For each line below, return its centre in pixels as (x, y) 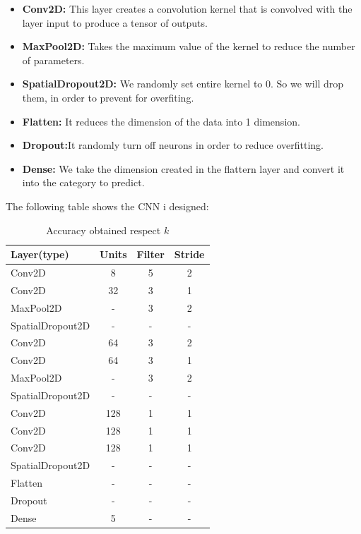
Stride (189, 254)
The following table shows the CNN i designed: (107, 206)
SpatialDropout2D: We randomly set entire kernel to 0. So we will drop (183, 84)
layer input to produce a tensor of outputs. (115, 22)
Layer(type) (40, 254)
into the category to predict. (83, 182)
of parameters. (53, 60)
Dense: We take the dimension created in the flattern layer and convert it (183, 168)
